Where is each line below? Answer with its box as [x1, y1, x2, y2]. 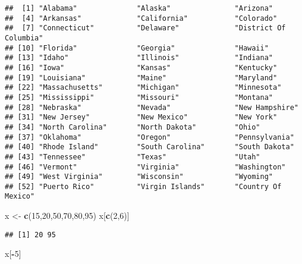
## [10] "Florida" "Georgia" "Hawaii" [5, 43, 269, 52]
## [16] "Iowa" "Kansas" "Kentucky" [5, 63, 278, 72]
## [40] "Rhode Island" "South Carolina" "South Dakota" [5, 143, 294, 152]
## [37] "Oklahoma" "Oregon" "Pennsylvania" [5, 133, 294, 142]
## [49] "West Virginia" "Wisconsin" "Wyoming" [5, 172, 273, 181]
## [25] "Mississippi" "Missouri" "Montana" [5, 93, 273, 102]
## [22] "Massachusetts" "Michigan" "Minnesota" [5, 83, 282, 92]
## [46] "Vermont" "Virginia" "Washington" [5, 162, 286, 171]
